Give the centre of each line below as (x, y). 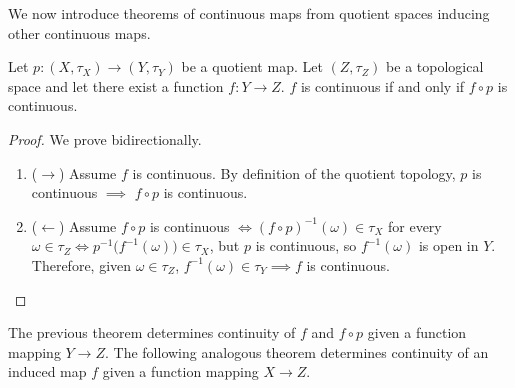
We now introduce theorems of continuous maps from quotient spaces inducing (249, 13)
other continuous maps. (79, 32)
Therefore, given (81, 264)
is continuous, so (306, 245)
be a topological (435, 66)
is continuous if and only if (382, 85)
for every (414, 225)
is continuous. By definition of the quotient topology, (294, 172)
